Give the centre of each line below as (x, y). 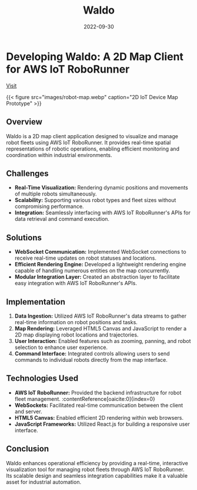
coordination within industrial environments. (59, 155)
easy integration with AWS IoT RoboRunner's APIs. (76, 283)
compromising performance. (49, 207)
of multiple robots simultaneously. (56, 194)
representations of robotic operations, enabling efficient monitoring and (93, 149)
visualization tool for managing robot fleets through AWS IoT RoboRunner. (95, 469)
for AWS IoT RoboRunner (68, 69)
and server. (28, 411)
